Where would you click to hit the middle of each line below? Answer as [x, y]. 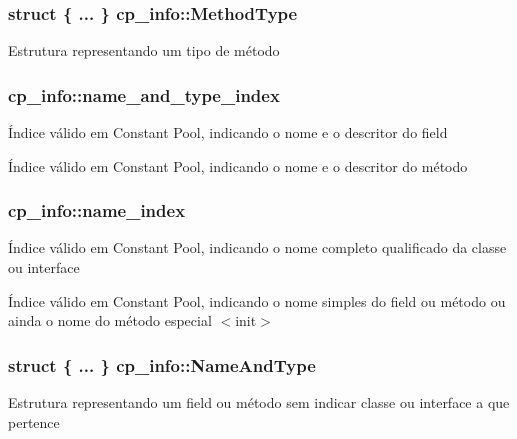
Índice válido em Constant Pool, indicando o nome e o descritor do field [228, 132]
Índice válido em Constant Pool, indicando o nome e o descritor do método [238, 165]
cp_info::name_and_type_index [144, 94]
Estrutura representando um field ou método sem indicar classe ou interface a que [259, 402]
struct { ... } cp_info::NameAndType [162, 364]
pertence [34, 421]
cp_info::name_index [97, 210]
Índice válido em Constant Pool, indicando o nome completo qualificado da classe [257, 247]
